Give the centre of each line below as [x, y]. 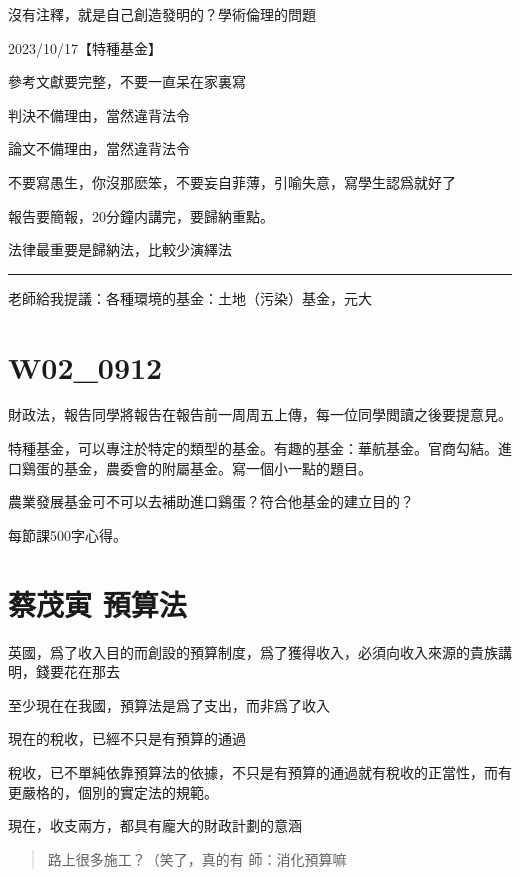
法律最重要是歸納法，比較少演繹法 [120, 249]
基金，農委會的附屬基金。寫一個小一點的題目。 [217, 467]
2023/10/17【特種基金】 [85, 47]
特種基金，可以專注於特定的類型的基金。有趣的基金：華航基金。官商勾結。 [253, 448]
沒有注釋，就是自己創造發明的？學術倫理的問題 [162, 14]
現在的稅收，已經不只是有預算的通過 [127, 738]
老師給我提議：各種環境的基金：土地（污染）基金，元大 [190, 297]
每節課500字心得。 [67, 534]
